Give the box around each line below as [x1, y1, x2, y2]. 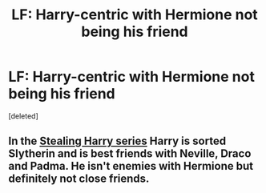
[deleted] [8, 111, 38, 121]
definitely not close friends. [8, 172, 150, 186]
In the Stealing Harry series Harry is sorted [8, 135, 227, 148]
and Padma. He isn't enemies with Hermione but [8, 159, 254, 173]
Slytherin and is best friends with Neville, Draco [8, 147, 252, 161]
